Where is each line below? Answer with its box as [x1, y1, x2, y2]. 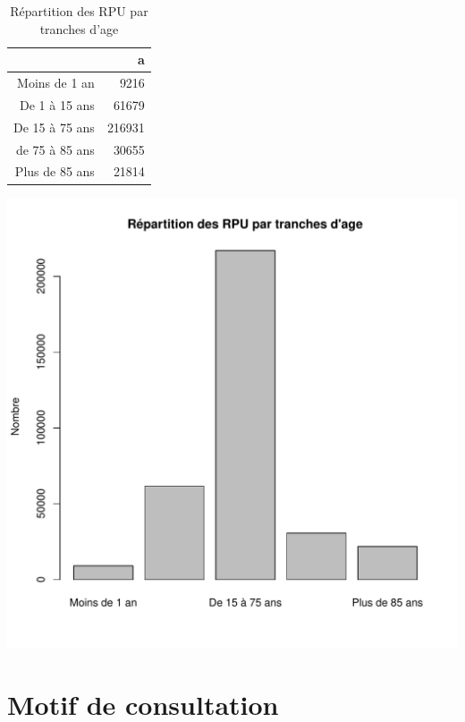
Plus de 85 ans [14, 162, 95, 181]
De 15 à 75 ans [13, 117, 95, 136]
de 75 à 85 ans [15, 140, 95, 158]
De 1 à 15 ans [20, 95, 95, 114]
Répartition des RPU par [10, 2, 148, 20]
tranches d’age [39, 19, 119, 38]
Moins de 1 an [17, 73, 95, 92]
